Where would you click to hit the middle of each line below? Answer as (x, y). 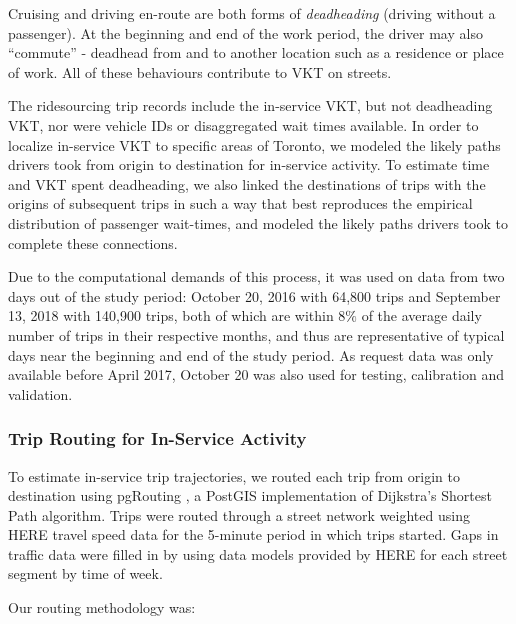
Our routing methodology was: (102, 607)
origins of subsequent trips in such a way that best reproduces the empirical (240, 203)
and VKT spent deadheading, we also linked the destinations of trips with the (247, 183)
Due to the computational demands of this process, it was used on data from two (256, 276)
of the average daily (421, 315)
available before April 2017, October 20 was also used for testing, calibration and (256, 374)
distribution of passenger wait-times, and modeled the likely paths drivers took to (258, 222)
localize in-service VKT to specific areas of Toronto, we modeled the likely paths (254, 144)
